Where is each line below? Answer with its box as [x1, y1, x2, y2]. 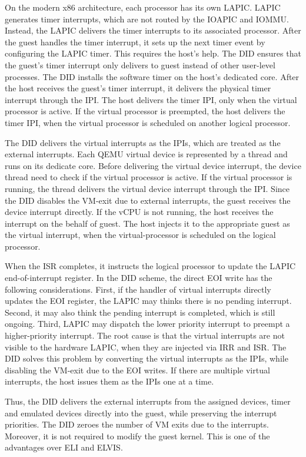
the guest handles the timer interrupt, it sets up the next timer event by [5, 35, 265, 48]
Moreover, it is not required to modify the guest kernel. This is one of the [5, 429, 270, 442]
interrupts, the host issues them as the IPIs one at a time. [5, 375, 214, 388]
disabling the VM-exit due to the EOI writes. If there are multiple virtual [5, 363, 270, 376]
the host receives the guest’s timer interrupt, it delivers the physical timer [5, 82, 271, 94]
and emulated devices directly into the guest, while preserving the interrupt [5, 406, 277, 419]
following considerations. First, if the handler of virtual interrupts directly [5, 283, 271, 295]
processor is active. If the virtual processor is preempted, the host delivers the [5, 105, 285, 117]
